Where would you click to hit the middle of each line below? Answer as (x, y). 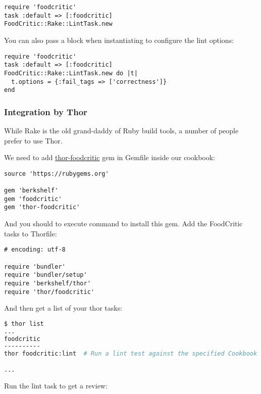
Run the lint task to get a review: (56, 385)
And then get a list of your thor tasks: (63, 308)
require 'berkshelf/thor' (47, 283)
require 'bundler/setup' (46, 275)
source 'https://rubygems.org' (57, 174)
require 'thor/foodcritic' (49, 292)
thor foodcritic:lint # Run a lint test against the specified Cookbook (131, 354)
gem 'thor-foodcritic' (42, 207)
